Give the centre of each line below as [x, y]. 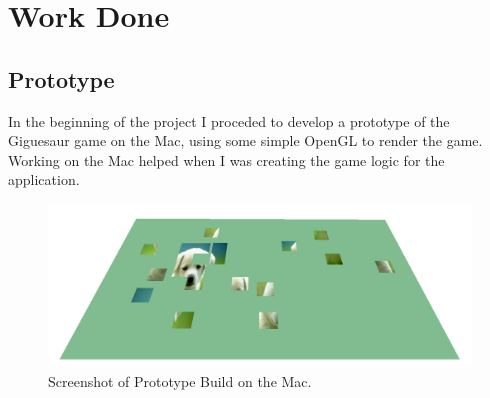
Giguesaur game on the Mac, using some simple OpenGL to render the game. [245, 140]
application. [44, 179]
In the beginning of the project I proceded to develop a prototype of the [229, 120]
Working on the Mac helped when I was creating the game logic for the [226, 159]
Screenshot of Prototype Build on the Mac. [180, 380]
